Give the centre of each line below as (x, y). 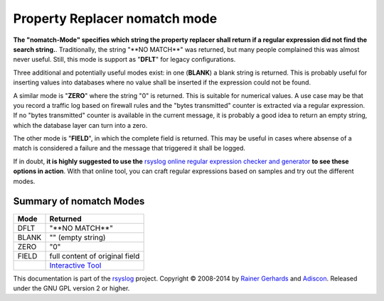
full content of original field (95, 256)
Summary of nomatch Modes (79, 201)
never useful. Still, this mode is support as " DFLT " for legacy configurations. (124, 60)
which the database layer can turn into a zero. (80, 125)
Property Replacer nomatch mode (115, 18)
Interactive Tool (75, 265)
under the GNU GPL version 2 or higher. (71, 288)
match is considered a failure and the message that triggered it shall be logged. (129, 148)
